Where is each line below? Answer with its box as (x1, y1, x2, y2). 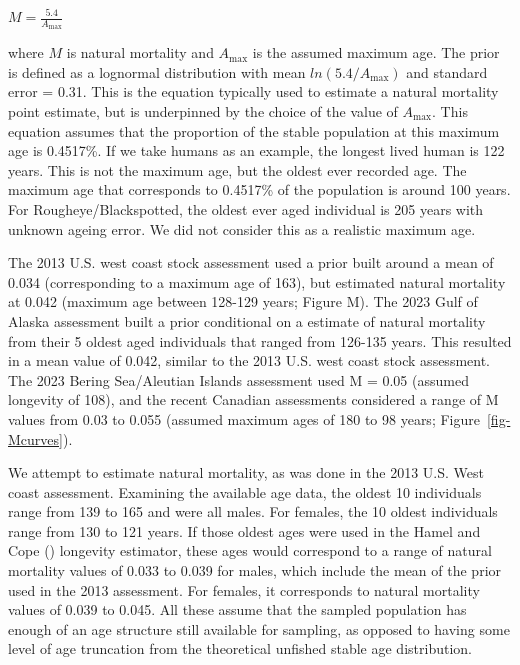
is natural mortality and (66, 42, 214, 63)
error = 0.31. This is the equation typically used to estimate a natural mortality (8, 81, 499, 102)
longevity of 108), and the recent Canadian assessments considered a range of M (8, 389, 499, 410)
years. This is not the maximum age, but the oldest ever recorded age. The (8, 159, 467, 180)
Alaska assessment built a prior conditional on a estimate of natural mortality (8, 310, 486, 331)
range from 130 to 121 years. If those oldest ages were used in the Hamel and (8, 520, 481, 541)
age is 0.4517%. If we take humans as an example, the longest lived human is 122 (8, 140, 505, 161)
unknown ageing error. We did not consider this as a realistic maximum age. (8, 218, 476, 239)
